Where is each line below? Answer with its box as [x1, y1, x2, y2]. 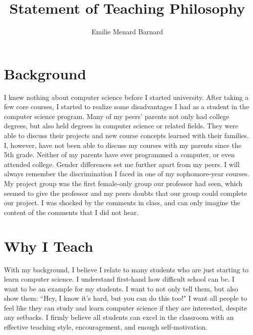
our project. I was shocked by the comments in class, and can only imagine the [4, 197, 240, 208]
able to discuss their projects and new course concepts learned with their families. [4, 130, 249, 141]
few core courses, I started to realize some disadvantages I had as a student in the [4, 101, 249, 112]
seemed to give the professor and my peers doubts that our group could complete [4, 188, 247, 198]
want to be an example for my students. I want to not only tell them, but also [4, 283, 238, 293]
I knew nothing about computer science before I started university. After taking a [4, 92, 249, 102]
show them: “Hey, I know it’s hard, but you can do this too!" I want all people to [4, 293, 247, 303]
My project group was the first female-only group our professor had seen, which [4, 178, 243, 188]
